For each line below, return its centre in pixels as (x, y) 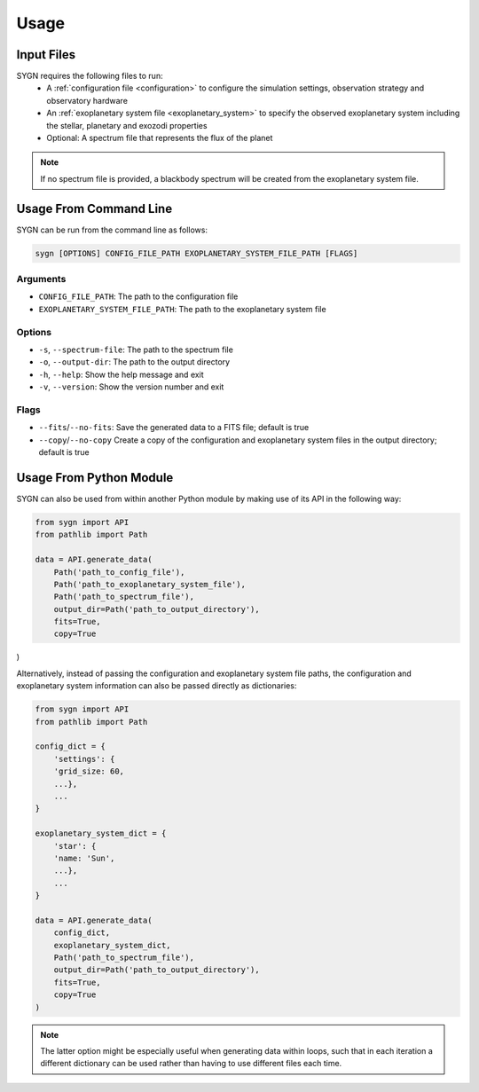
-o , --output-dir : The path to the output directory (134, 362)
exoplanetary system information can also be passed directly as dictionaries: (157, 686)
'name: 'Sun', (84, 858)
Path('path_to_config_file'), (119, 572)
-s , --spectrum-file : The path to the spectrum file (136, 350)
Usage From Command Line (94, 208)
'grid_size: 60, (89, 771)
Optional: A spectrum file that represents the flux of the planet (160, 138)
